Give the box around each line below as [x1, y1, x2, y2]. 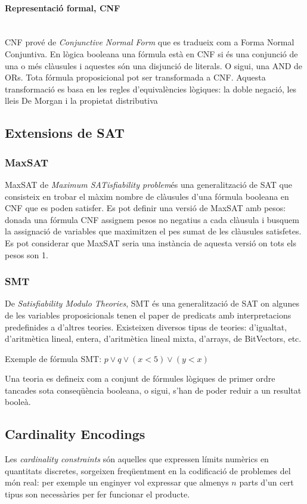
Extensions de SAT [5, 123, 125, 142]
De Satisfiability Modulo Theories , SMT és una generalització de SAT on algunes [5, 297, 299, 310]
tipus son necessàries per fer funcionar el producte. [5, 488, 190, 500]
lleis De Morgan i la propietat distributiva [5, 94, 158, 107]
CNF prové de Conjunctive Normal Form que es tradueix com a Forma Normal [5, 36, 294, 48]
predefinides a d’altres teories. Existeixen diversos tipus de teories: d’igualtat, [5, 320, 287, 333]
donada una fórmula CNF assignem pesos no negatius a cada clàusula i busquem [5, 213, 299, 225]
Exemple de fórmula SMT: [5, 352, 102, 364]
